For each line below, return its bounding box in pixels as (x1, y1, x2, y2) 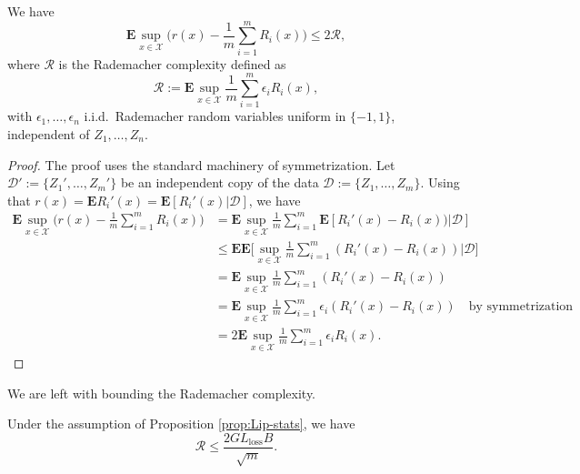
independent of (7, 125, 90, 144)
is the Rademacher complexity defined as (58, 54, 286, 73)
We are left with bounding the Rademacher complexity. (7, 383, 316, 402)
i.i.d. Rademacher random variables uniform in (84, 106, 346, 126)
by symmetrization (468, 300, 574, 314)
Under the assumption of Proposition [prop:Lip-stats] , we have (7, 414, 355, 433)
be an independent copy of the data (120, 173, 319, 192)
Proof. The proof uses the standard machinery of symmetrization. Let (7, 155, 395, 174)
